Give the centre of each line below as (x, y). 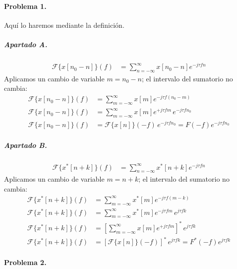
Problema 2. (25, 262)
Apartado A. (26, 44)
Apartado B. (26, 145)
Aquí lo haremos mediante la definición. (64, 25)
